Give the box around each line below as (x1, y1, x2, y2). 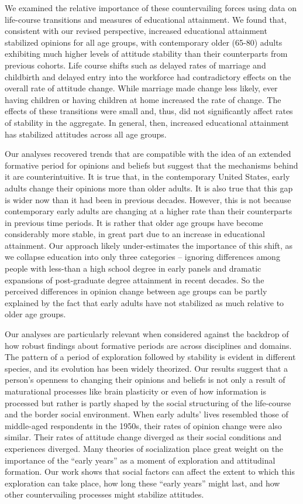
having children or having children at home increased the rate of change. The (5, 93, 281, 105)
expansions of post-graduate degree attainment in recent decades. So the (5, 273, 264, 286)
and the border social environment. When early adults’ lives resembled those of (5, 408, 288, 420)
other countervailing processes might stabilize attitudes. (5, 488, 204, 500)
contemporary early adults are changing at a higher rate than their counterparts (5, 205, 292, 217)
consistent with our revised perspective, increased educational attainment (5, 25, 267, 37)
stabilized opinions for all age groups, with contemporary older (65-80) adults (5, 36, 283, 48)
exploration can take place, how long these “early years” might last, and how (5, 476, 280, 489)
